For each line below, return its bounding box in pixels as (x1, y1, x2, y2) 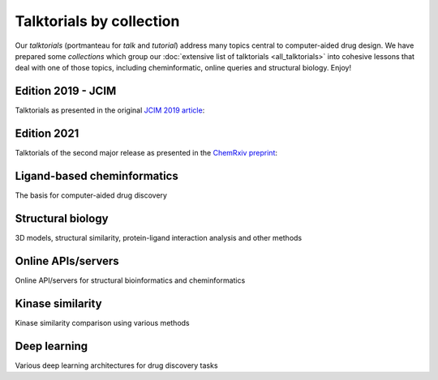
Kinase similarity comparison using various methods (15, 318, 190, 327)
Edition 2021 (15, 126, 79, 141)
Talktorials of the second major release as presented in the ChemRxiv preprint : (15, 148, 278, 158)
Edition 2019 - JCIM (15, 84, 117, 98)
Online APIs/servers (15, 254, 119, 267)
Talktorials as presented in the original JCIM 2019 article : (15, 105, 205, 115)
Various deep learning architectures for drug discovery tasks (15, 361, 218, 370)
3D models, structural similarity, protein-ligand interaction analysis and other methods (15, 233, 303, 242)
